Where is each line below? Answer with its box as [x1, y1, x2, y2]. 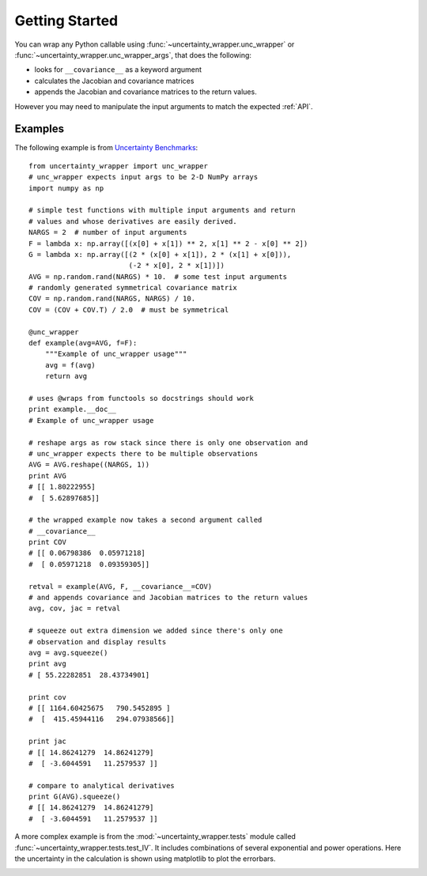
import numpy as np [28, 183, 104, 193]
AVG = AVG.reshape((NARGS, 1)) [28, 460, 150, 470]
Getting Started [14, 12, 119, 29]
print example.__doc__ [28, 405, 117, 414]
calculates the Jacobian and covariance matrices [34, 76, 195, 85]
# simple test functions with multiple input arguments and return [28, 206, 296, 215]
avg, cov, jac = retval [28, 604, 121, 613]
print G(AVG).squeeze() [28, 792, 121, 802]
